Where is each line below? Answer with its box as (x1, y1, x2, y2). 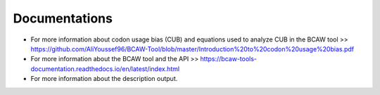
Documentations (13, 11, 113, 26)
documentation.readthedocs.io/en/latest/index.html (30, 64, 179, 73)
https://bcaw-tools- (200, 55, 257, 63)
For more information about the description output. (30, 75, 178, 83)
